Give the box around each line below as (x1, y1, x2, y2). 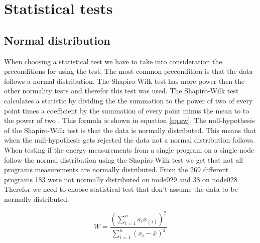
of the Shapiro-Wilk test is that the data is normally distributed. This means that (4, 125, 256, 135)
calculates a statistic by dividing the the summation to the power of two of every (4, 95, 253, 105)
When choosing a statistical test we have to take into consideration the (4, 56, 222, 66)
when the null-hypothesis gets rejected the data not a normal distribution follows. (4, 135, 255, 145)
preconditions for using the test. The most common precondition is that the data (4, 66, 253, 76)
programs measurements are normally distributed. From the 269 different (4, 164, 229, 175)
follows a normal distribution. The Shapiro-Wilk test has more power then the (4, 75, 245, 86)
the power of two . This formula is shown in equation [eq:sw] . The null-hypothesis (4, 115, 255, 126)
